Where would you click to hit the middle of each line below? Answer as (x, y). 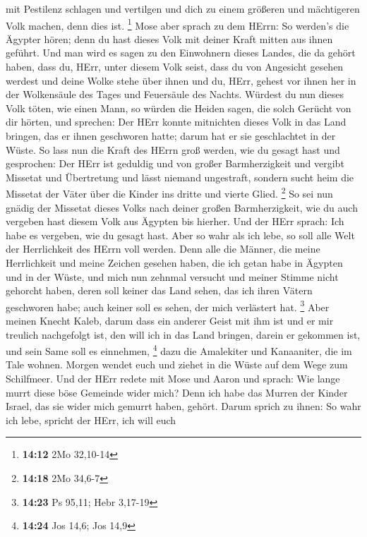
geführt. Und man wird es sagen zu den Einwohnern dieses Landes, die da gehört (181, 53)
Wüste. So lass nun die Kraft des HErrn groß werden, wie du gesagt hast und (173, 149)
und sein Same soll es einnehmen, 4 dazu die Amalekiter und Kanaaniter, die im (179, 350)
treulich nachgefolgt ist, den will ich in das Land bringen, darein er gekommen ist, (183, 334)
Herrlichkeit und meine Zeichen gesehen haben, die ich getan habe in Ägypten (174, 263)
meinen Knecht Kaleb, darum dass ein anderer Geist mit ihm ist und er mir (170, 321)
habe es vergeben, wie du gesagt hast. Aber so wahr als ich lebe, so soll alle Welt (180, 235)
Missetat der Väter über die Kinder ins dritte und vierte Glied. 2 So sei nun (169, 193)
